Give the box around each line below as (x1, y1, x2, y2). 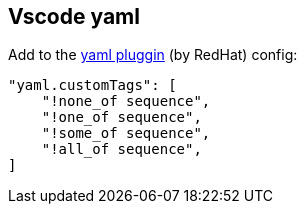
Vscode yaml (8, 4, 140, 29)
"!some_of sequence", (41, 125, 211, 142)
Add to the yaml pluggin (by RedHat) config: (8, 46, 298, 64)
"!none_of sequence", (41, 93, 211, 110)
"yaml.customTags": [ (8, 77, 177, 94)
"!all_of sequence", (41, 141, 202, 158)
